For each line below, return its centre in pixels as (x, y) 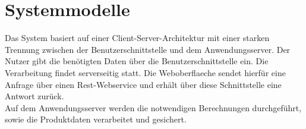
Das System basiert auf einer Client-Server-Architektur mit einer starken (137, 38)
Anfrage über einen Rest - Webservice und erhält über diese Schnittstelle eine (143, 84)
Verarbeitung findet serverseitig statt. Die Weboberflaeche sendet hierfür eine (145, 72)
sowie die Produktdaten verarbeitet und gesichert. (96, 119)
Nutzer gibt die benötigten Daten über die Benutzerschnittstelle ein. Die (137, 61)
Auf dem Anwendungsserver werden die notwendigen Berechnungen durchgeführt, (153, 107)
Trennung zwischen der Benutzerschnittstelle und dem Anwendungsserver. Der (148, 49)
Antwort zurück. (34, 96)
